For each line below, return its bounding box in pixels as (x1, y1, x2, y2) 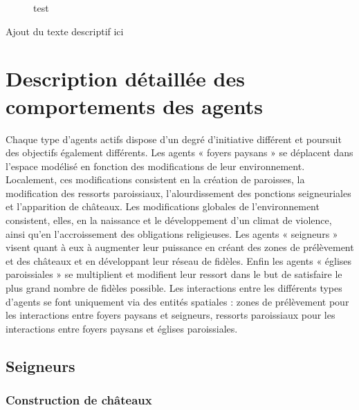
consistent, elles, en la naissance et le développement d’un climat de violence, (6, 213, 332, 227)
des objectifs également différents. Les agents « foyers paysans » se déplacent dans (6, 145, 353, 160)
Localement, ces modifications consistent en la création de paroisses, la (6, 172, 305, 187)
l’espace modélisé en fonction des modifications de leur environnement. (6, 158, 305, 173)
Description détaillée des (6, 64, 245, 93)
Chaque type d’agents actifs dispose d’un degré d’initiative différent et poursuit (6, 131, 342, 146)
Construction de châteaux (6, 391, 152, 409)
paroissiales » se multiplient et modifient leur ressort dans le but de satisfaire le (6, 267, 342, 281)
